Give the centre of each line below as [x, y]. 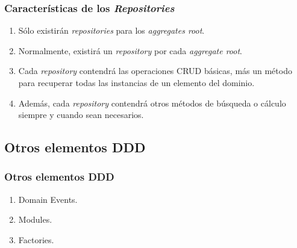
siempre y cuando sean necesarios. [81, 115]
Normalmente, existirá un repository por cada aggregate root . [130, 50]
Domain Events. [48, 199]
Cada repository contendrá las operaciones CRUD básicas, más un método [155, 71]
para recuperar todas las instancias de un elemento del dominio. [136, 82]
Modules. [35, 219]
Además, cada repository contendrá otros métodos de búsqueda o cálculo [152, 103]
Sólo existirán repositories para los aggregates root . [111, 30]
